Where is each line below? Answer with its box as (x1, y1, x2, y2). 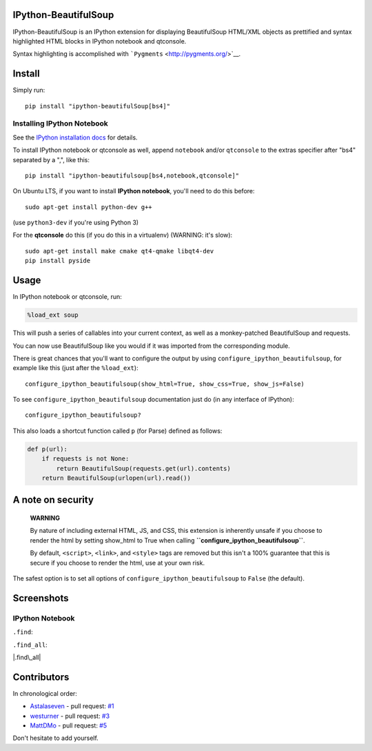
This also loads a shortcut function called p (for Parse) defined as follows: (12, 427, 223, 435)
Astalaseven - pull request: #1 (30, 702, 114, 710)
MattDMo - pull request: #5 (30, 721, 107, 730)
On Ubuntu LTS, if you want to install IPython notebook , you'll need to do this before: (12, 187, 255, 195)
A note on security (12, 494, 94, 506)
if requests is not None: (41, 455, 130, 462)
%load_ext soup (27, 311, 79, 319)
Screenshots (12, 592, 69, 604)
